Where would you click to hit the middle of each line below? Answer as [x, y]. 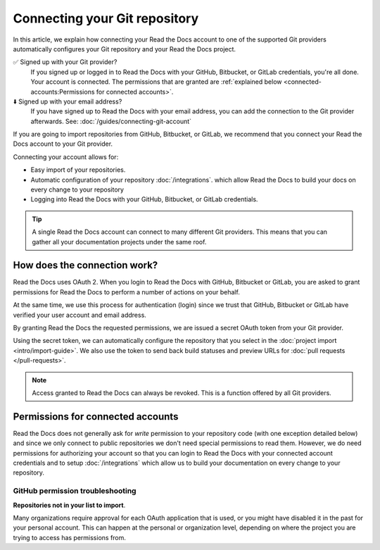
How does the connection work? [85, 265]
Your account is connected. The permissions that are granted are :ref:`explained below [156, 82]
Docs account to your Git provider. [63, 144]
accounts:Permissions [63, 92]
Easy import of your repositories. [78, 170]
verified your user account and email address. [80, 315]
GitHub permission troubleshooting [75, 491]
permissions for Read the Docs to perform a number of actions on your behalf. [127, 292]
